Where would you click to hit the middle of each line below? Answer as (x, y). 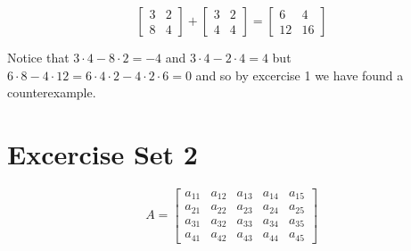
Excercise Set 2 (103, 153)
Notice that (38, 57)
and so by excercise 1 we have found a (300, 75)
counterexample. (52, 92)
